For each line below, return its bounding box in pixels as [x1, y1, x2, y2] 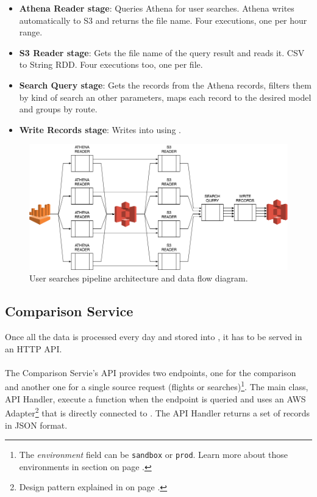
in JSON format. [5, 418, 68, 431]
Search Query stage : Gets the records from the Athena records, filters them [19, 78, 312, 91]
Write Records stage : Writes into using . [19, 123, 181, 136]
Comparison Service [5, 302, 134, 321]
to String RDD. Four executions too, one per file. [19, 58, 203, 71]
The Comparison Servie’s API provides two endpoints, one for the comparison [5, 366, 296, 379]
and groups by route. [19, 103, 98, 115]
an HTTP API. [5, 342, 62, 355]
